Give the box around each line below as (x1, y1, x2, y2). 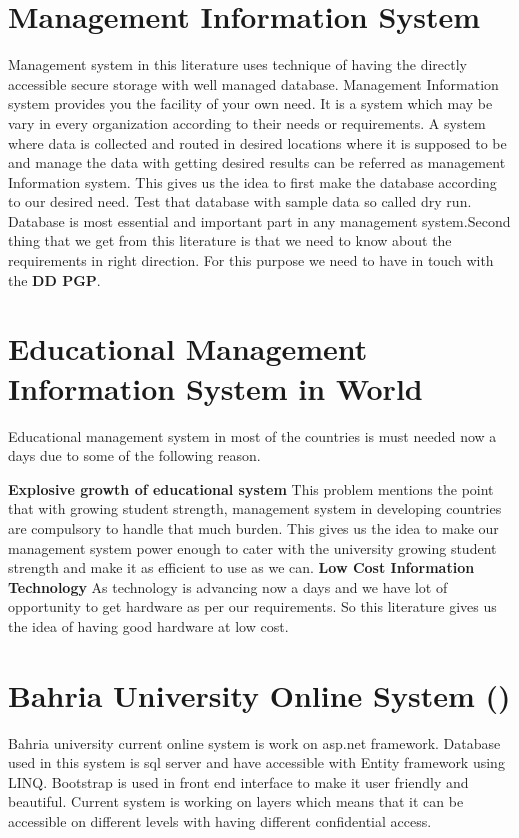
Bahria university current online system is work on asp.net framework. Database (8, 732, 501, 753)
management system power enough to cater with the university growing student (8, 537, 497, 558)
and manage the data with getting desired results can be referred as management (8, 152, 506, 173)
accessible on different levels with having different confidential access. (8, 811, 432, 831)
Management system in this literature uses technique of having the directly (8, 54, 467, 75)
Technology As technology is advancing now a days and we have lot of (8, 576, 448, 597)
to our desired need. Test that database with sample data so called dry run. (8, 191, 472, 212)
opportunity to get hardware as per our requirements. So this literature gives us (8, 596, 497, 617)
